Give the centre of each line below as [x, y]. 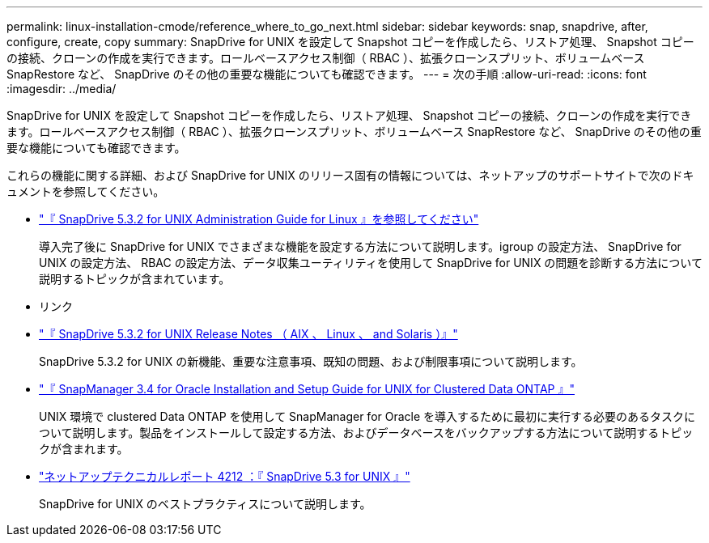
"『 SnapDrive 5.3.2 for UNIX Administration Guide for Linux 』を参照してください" [259, 219]
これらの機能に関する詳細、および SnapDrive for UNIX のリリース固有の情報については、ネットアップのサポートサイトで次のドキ [350, 175]
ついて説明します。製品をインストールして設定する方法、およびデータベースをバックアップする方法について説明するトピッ [366, 433]
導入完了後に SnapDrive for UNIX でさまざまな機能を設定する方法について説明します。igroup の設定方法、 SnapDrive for [360, 246]
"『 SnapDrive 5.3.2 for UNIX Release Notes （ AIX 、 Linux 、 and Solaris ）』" [248, 334]
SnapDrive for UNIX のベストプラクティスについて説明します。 [205, 504]
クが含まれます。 [84, 449]
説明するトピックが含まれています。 [135, 279]
